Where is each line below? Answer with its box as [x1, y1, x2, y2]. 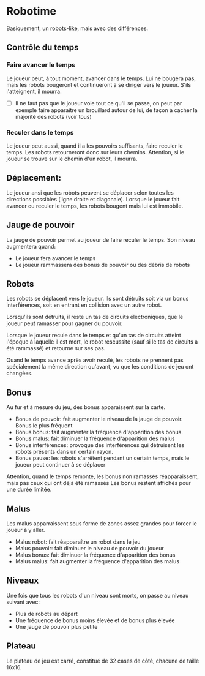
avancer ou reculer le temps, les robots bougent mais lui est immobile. [6, 202, 184, 209]
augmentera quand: [6, 242, 56, 250]
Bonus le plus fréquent [15, 422, 73, 429]
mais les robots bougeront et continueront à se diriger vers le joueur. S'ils [6, 81, 192, 88]
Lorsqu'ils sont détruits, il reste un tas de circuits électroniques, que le [6, 314, 184, 321]
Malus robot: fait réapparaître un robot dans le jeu [15, 538, 141, 546]
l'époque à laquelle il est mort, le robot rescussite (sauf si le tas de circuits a [6, 338, 198, 345]
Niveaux [6, 576, 39, 586]
